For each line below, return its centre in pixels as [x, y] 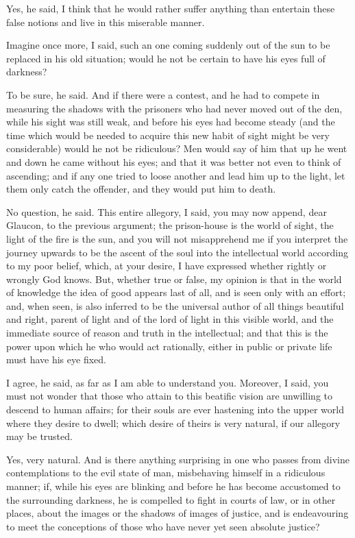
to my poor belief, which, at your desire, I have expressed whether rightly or [167, 266]
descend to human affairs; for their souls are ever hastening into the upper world [175, 409]
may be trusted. [39, 436]
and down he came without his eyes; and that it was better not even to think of [174, 161]
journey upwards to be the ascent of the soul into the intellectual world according [177, 252]
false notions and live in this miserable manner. [106, 22]
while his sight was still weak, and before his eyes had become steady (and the [171, 122]
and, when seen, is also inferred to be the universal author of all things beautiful [175, 305]
